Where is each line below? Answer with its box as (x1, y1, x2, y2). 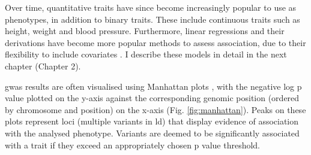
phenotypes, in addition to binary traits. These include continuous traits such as (5, 13, 300, 25)
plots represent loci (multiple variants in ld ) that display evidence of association (5, 115, 299, 127)
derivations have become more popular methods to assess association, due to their (5, 36, 306, 48)
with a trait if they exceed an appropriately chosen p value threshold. (5, 138, 260, 151)
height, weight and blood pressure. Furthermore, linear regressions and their (5, 25, 285, 37)
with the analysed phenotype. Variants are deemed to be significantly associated (5, 126, 300, 139)
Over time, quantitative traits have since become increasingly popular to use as (5, 1, 297, 13)
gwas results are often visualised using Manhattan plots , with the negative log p (5, 80, 302, 92)
